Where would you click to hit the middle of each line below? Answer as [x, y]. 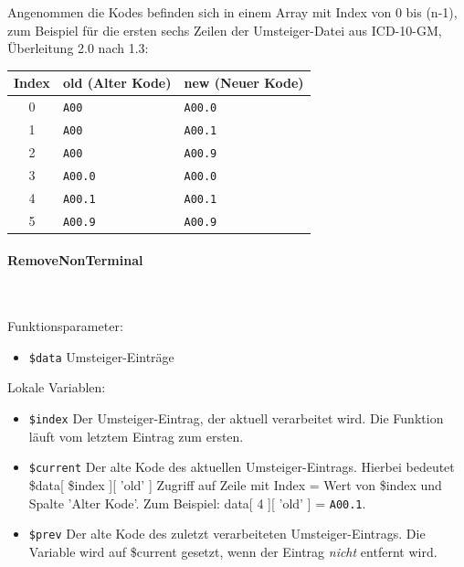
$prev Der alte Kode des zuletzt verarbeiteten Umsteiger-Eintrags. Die [227, 534]
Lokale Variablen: [57, 387]
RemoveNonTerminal [75, 260]
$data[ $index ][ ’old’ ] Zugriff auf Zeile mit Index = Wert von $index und [235, 484]
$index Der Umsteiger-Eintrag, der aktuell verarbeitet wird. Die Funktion [236, 418]
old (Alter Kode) [117, 83]
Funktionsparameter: [65, 326]
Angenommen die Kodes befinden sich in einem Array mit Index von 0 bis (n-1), [232, 12]
